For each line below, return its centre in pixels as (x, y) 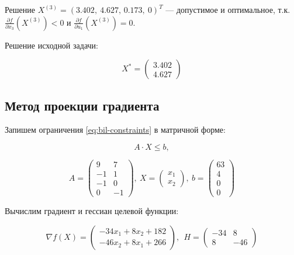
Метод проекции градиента (82, 105)
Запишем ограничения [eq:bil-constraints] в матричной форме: (115, 130)
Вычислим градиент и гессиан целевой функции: (92, 211)
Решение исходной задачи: (51, 45)
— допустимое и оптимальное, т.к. (228, 9)
